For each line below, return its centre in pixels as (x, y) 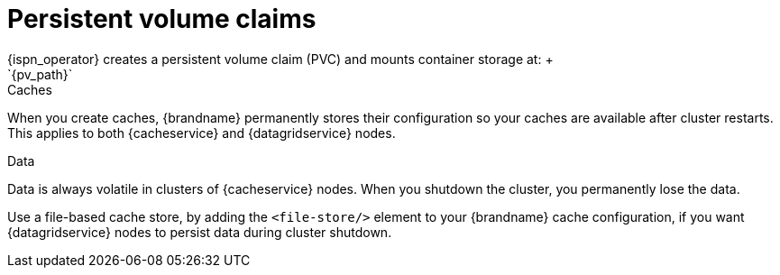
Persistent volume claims (162, 19)
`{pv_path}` (40, 74)
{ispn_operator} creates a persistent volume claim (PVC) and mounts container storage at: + (280, 59)
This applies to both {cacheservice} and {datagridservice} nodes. (202, 133)
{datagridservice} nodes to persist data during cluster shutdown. (200, 232)
